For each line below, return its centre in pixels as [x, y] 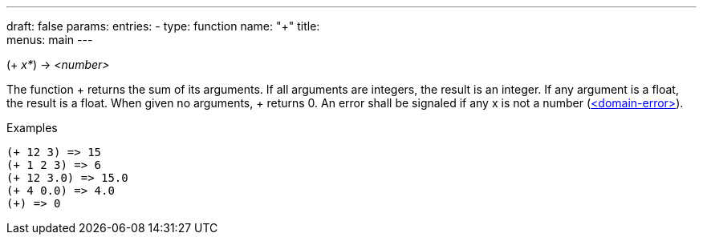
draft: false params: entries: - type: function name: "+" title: [163, 26]
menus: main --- [50, 40]
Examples [32, 128]
